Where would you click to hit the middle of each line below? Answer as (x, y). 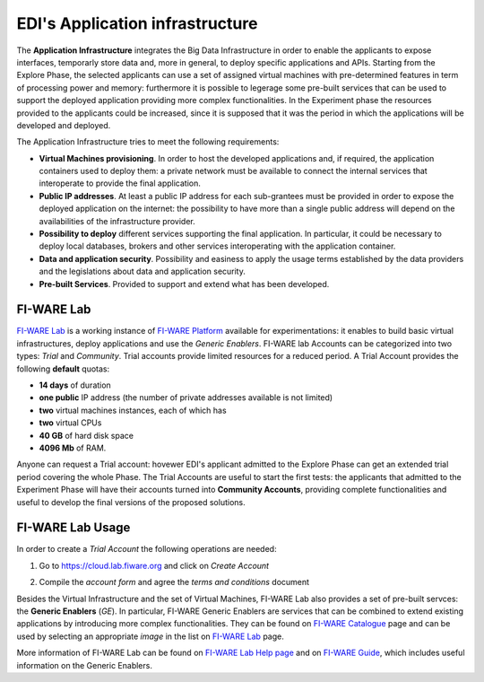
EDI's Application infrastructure (137, 23)
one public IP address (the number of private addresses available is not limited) (186, 398)
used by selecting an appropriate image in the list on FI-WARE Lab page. (150, 636)
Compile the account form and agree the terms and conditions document (174, 582)
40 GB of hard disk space (86, 435)
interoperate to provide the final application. (120, 183)
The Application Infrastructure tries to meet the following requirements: (148, 142)
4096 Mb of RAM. (73, 448)
